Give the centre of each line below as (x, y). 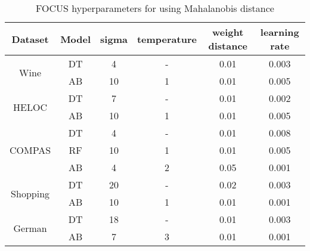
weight (228, 32)
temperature (167, 39)
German (30, 228)
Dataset (30, 39)
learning (280, 32)
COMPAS (30, 150)
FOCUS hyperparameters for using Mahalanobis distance (155, 8)
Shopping (30, 193)
